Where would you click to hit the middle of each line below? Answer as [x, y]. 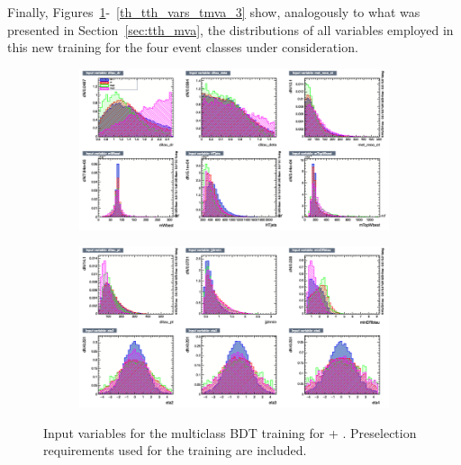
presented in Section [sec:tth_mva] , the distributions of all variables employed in [230, 29]
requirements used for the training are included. [175, 450]
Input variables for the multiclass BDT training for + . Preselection [230, 432]
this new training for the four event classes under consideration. [183, 47]
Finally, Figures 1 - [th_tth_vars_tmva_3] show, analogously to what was [214, 12]
